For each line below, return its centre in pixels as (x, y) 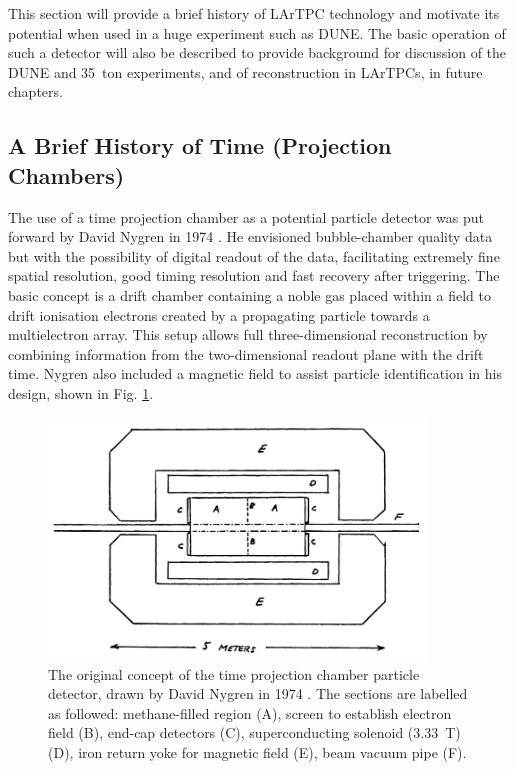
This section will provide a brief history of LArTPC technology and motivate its (254, 13)
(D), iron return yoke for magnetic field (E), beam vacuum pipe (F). (257, 752)
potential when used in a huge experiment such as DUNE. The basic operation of (257, 32)
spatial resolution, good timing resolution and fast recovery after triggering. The (254, 275)
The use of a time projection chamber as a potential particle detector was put (246, 216)
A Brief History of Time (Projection (200, 145)
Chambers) (66, 174)
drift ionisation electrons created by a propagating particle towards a (219, 314)
